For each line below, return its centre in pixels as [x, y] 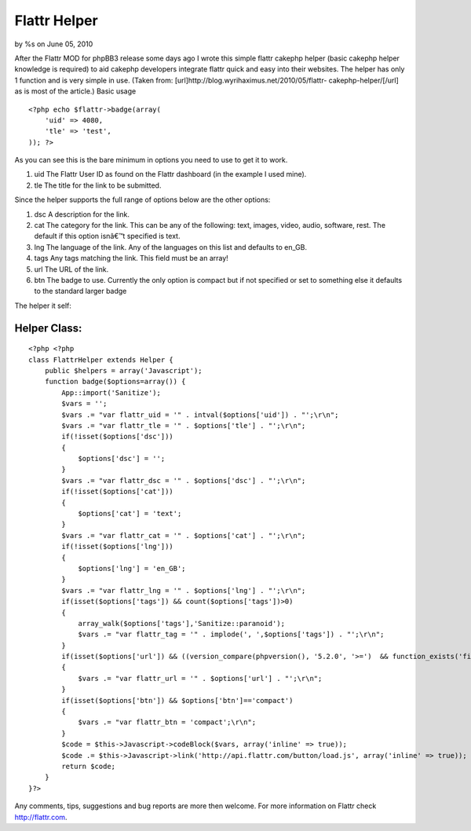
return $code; [89, 766]
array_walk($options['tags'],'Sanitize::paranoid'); [182, 623]
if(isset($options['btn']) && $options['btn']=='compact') [177, 700]
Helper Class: [48, 328]
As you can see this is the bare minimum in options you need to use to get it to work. [151, 160]
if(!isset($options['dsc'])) [118, 437]
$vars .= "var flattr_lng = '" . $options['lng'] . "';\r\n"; [184, 590]
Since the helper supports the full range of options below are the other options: [142, 200]
